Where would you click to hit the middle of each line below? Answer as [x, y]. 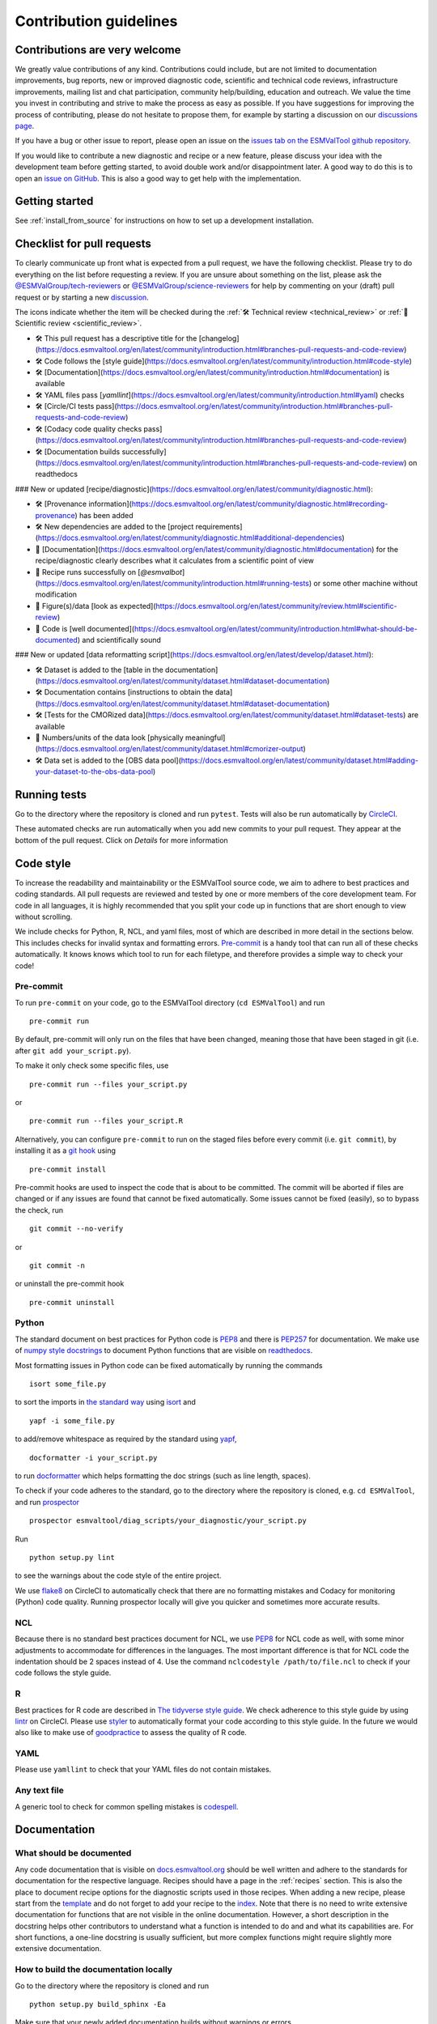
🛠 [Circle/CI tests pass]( [76, 406]
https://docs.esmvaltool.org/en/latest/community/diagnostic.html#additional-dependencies [190, 538]
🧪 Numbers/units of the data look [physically [109, 738]
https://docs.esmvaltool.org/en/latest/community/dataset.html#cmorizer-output [170, 749]
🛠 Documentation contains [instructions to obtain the [124, 692]
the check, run [39, 1210]
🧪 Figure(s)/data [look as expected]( [96, 606]
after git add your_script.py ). [73, 1050]
